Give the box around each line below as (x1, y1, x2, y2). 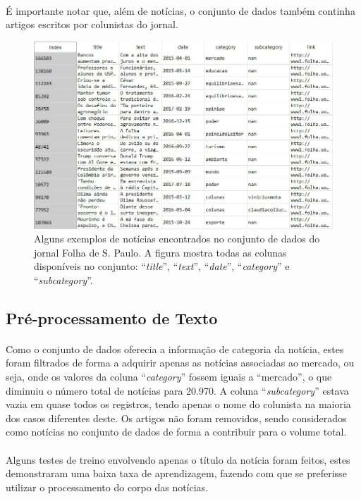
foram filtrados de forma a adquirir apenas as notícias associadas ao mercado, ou (6, 355, 355, 370)
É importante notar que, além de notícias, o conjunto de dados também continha (6, 3, 355, 18)
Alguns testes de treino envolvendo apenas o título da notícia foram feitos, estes (6, 452, 350, 467)
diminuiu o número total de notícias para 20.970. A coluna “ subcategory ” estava (6, 383, 349, 398)
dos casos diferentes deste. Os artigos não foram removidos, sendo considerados (6, 410, 347, 425)
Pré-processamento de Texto (6, 307, 218, 328)
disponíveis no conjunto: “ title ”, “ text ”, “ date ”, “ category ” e (34, 259, 290, 273)
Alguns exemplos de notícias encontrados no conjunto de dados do (34, 231, 320, 246)
